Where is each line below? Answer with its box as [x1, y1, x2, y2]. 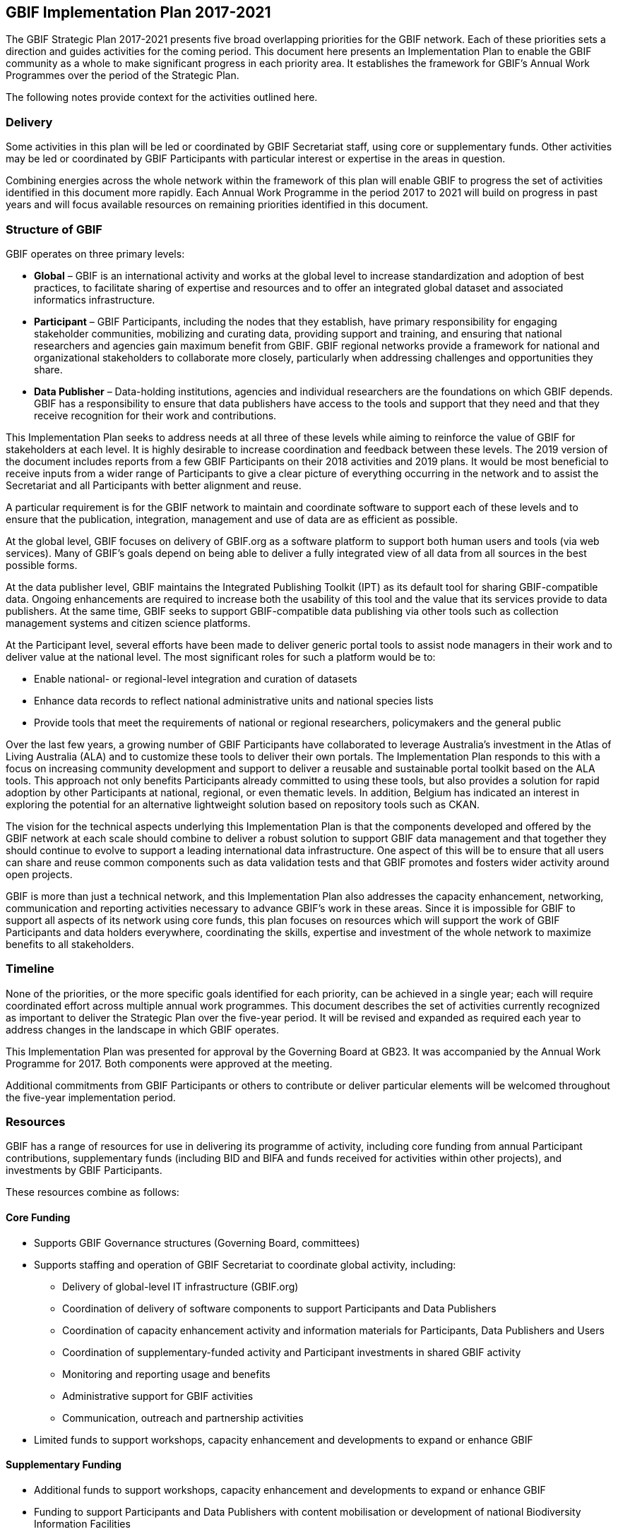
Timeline [6, 961, 54, 976]
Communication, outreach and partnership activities [62, 1411, 304, 1424]
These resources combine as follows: [6, 1186, 179, 1199]
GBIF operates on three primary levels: [6, 247, 185, 260]
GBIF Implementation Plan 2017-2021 [6, 4, 271, 21]
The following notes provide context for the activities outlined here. [6, 91, 318, 104]
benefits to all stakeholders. [6, 937, 134, 950]
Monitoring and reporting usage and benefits [62, 1367, 271, 1380]
